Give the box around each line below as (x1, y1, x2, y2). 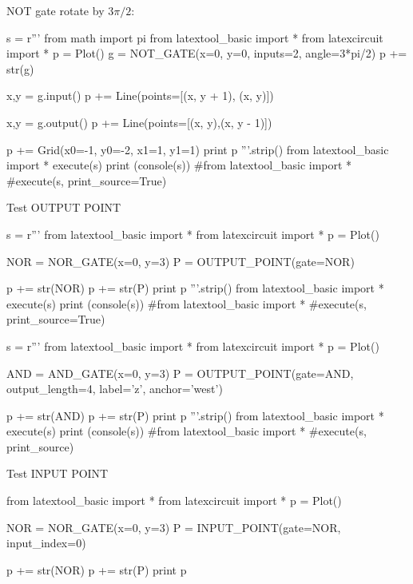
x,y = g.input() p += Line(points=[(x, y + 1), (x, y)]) (6, 87, 274, 104)
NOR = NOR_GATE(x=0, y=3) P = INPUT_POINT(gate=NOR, (6, 518, 341, 535)
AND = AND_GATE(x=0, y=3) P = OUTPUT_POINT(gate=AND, (6, 364, 354, 381)
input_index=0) (6, 534, 86, 551)
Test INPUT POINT (6, 465, 109, 482)
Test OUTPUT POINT (6, 199, 121, 216)
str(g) (6, 60, 34, 77)
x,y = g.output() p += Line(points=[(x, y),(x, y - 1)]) (6, 113, 272, 130)
